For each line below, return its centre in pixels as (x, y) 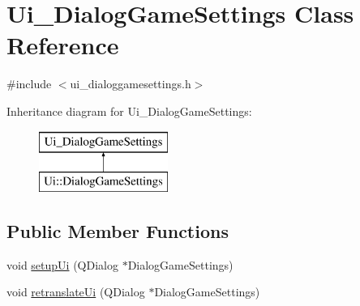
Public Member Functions (118, 231)
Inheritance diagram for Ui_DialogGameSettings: (129, 110)
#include (29, 84)
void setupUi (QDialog (62, 264)
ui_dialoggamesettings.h (131, 84)
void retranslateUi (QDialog (76, 292)
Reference (63, 45)
